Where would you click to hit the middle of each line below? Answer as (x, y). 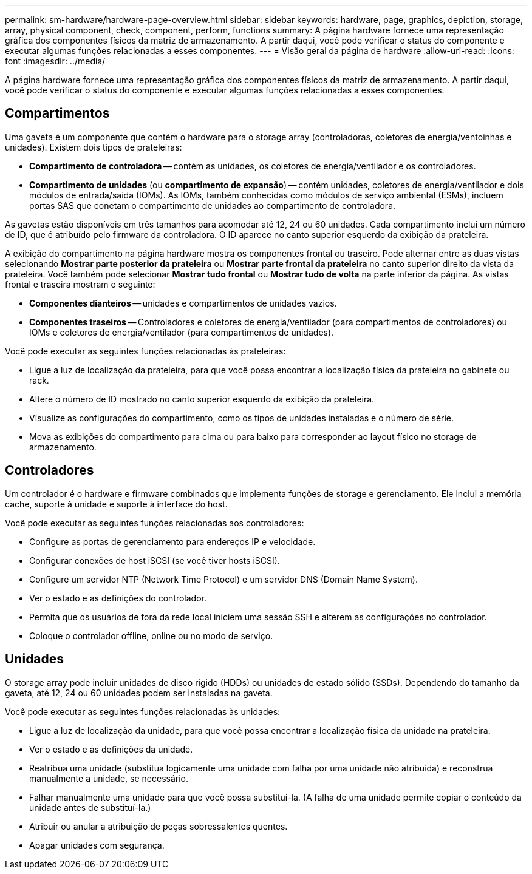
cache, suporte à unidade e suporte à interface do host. (116, 504)
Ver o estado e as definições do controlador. (118, 598)
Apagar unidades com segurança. (97, 845)
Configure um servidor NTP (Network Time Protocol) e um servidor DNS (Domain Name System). (224, 579)
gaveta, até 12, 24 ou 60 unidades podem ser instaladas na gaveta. (139, 693)
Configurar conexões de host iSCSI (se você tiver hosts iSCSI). (155, 560)
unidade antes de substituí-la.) (90, 807)
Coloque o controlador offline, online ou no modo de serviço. (151, 635)
